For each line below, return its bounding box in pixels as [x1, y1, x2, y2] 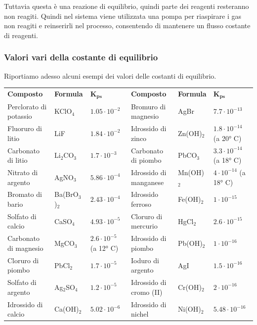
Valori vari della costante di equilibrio [4, 51, 158, 63]
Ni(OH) [177, 304, 201, 314]
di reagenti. [4, 30, 38, 40]
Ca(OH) [54, 304, 79, 314]
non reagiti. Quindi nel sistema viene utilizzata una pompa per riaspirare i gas [4, 10, 242, 21]
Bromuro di [130, 101, 166, 111]
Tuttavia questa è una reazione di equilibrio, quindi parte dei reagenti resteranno [4, 1, 249, 11]
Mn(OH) [177, 167, 204, 177]
